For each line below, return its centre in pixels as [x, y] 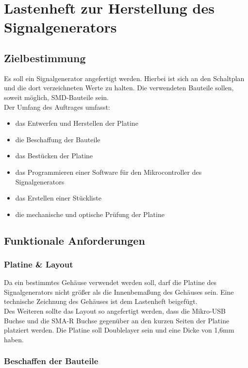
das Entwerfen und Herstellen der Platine [77, 123]
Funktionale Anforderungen [74, 240]
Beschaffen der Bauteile [51, 361]
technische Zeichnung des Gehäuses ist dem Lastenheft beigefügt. [101, 301]
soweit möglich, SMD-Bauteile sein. [56, 97]
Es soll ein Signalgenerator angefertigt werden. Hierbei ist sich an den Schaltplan [124, 78]
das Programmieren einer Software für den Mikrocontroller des [108, 172]
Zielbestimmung [45, 58]
